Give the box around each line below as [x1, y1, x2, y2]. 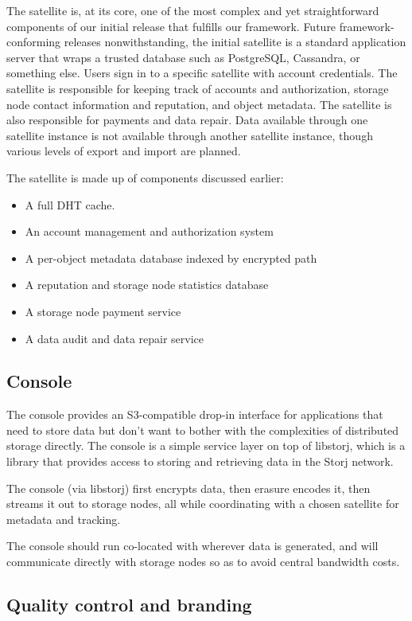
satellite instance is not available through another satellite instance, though [6, 127, 373, 143]
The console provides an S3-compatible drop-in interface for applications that [6, 406, 383, 423]
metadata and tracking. [6, 510, 121, 527]
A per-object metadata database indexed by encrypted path [25, 249, 317, 266]
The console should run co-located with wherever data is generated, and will [6, 537, 379, 554]
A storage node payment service [25, 303, 181, 319]
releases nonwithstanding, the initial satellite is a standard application [64, 33, 406, 50]
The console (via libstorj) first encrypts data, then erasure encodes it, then [6, 479, 371, 496]
